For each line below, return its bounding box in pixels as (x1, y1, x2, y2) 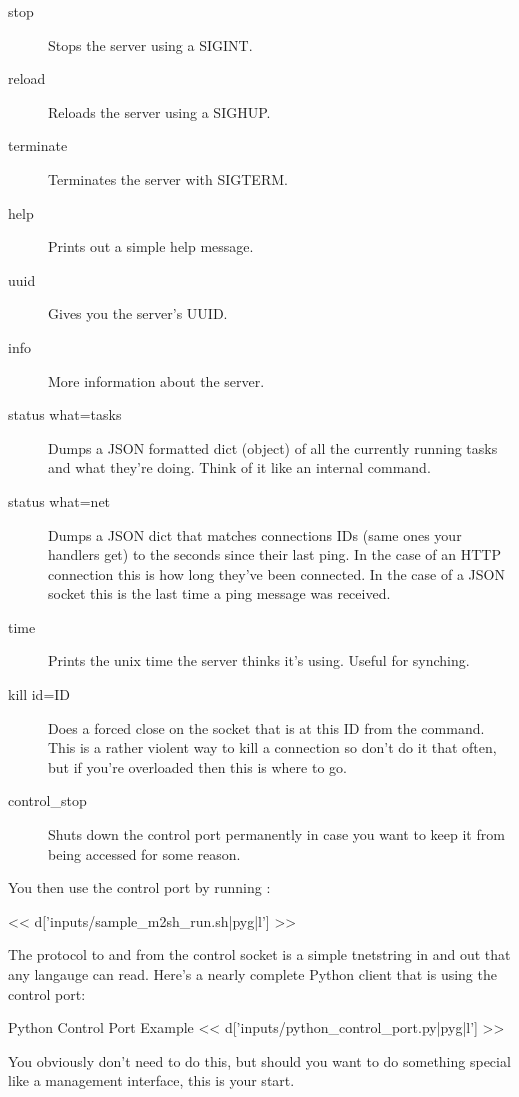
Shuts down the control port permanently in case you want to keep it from (48, 824, 505, 845)
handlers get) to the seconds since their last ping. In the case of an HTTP (48, 544, 501, 565)
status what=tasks (8, 404, 122, 425)
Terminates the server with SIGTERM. (48, 168, 288, 189)
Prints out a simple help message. (48, 236, 254, 257)
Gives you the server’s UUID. (48, 303, 228, 324)
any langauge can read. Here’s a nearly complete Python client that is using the (8, 964, 497, 984)
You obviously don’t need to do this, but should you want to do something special (8, 1050, 511, 1071)
